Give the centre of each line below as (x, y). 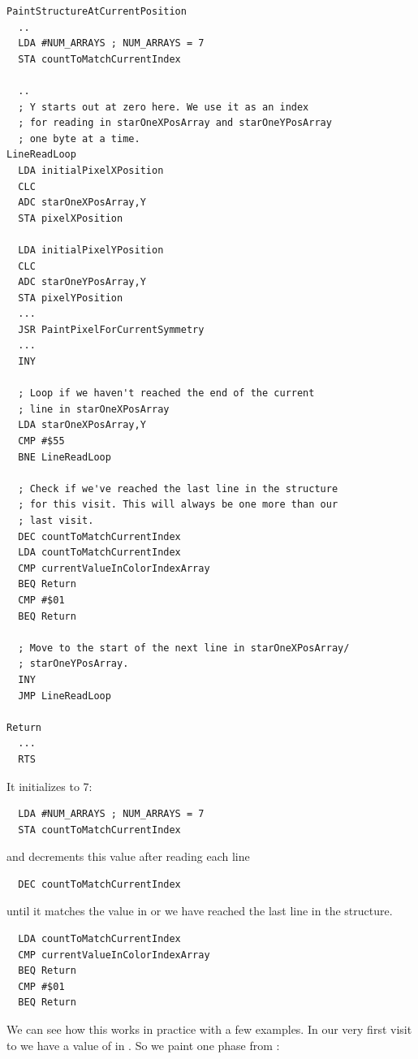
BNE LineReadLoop (65, 457)
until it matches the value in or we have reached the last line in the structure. (200, 911)
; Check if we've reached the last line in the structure (178, 488)
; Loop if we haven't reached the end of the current (166, 393)
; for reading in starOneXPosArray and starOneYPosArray (175, 123)
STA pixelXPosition (71, 218)
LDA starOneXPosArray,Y (82, 425)
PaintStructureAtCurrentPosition (97, 11)
